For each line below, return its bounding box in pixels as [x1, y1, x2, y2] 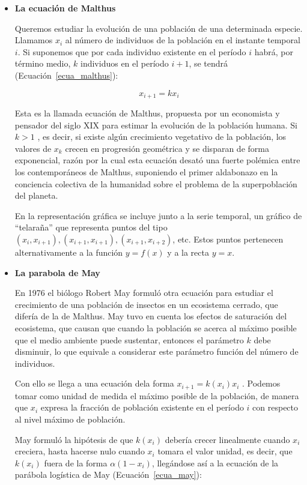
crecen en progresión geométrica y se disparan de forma [65, 142, 269, 154]
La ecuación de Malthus [14, 2, 116, 14]
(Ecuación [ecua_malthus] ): [14, 68, 118, 81]
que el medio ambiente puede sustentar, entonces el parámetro [14, 333, 244, 346]
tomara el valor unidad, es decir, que [157, 445, 293, 457]
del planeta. [14, 189, 58, 202]
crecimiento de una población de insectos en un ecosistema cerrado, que [14, 298, 278, 310]
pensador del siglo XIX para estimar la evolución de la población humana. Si [14, 118, 297, 131]
